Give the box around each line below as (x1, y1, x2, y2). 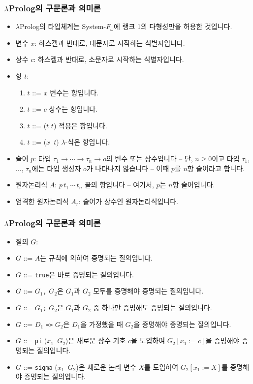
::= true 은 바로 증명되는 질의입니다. (23, 269, 134, 279)
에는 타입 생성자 (32, 163, 81, 173)
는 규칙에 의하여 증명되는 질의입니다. (40, 253, 153, 263)
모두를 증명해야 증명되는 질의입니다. (93, 286, 204, 296)
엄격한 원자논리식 (15, 196, 69, 206)
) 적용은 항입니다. (53, 120, 107, 130)
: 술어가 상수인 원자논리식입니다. (78, 196, 178, 206)
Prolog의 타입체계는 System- (19, 21, 106, 31)
